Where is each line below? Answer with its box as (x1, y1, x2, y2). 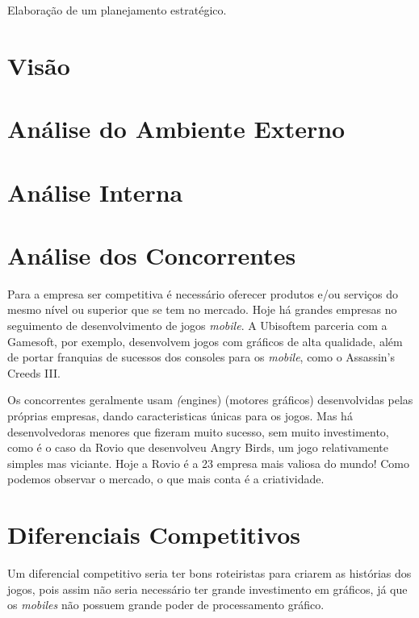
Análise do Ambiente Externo (7, 112, 346, 145)
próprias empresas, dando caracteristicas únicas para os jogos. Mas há (7, 407, 353, 424)
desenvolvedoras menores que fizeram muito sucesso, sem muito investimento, (7, 423, 389, 440)
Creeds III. (7, 364, 61, 381)
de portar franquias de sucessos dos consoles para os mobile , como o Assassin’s (7, 349, 395, 365)
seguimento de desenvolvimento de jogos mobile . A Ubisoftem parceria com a (7, 317, 388, 334)
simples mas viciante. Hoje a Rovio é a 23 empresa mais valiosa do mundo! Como (7, 454, 409, 471)
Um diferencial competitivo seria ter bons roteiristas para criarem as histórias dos (7, 565, 412, 582)
